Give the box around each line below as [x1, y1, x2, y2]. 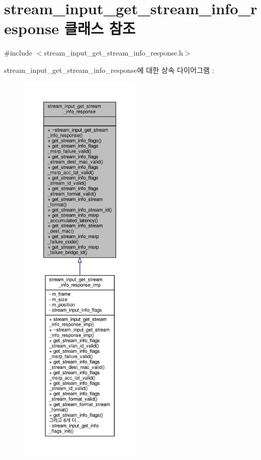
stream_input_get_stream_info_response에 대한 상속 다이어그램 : [4, 64, 214, 75]
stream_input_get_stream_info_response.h [44, 47, 183, 58]
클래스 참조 [64, 18, 135, 39]
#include [4, 47, 33, 58]
